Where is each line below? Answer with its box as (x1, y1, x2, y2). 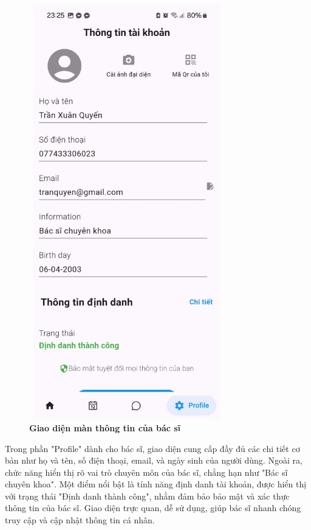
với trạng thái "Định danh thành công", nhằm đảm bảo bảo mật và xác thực (5, 489, 290, 502)
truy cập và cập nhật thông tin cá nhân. (5, 514, 155, 526)
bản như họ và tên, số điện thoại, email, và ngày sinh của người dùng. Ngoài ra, (5, 454, 302, 467)
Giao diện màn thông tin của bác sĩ (29, 421, 181, 434)
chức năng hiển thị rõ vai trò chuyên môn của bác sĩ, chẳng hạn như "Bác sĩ (5, 465, 288, 478)
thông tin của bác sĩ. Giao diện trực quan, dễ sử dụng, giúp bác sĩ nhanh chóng (5, 501, 301, 514)
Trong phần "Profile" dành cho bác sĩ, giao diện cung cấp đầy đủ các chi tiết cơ (5, 442, 300, 454)
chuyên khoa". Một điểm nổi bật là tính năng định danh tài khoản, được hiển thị (5, 478, 307, 490)
